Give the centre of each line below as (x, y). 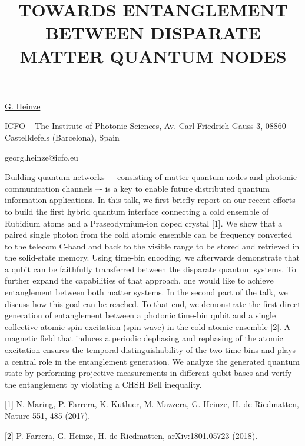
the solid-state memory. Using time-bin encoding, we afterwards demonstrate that (152, 257)
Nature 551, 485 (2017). (48, 415)
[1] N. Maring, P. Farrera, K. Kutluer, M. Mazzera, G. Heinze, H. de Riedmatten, (152, 404)
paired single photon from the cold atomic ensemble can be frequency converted (149, 234)
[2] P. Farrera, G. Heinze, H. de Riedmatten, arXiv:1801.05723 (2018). (131, 435)
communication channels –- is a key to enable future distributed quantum (137, 188)
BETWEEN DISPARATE (153, 33)
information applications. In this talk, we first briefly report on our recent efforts (150, 200)
